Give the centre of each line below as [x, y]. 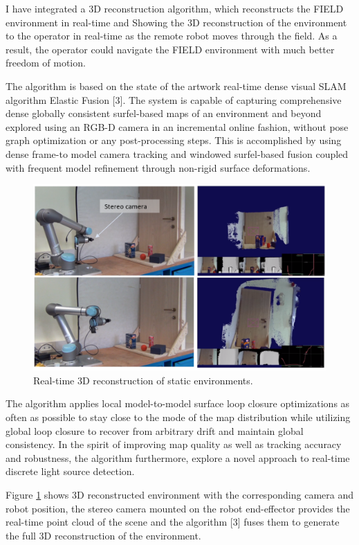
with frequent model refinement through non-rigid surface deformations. [158, 167]
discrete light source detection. [70, 471]
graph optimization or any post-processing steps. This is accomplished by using [174, 140]
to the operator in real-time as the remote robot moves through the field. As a [172, 36]
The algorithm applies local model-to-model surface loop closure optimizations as [178, 403]
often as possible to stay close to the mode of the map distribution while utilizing [178, 417]
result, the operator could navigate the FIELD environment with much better [170, 49]
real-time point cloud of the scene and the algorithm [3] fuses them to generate [173, 522]
